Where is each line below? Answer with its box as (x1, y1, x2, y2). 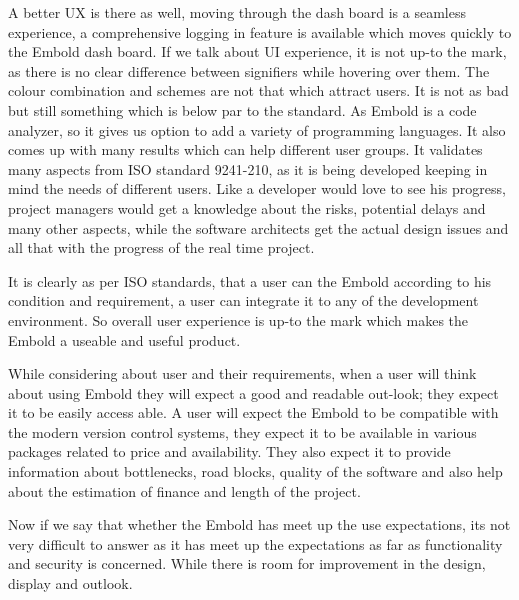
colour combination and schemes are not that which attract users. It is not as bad (8, 80, 509, 101)
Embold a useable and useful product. (8, 329, 241, 350)
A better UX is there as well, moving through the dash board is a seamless (8, 2, 466, 22)
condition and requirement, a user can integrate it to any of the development (8, 290, 479, 311)
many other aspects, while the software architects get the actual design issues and (8, 217, 509, 238)
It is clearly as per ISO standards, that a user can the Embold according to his (8, 270, 492, 291)
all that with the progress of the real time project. (8, 237, 315, 258)
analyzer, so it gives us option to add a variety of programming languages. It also (8, 119, 506, 140)
